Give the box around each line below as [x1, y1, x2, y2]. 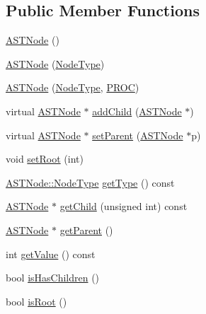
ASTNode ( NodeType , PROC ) [6, 80, 139, 95]
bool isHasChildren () [6, 270, 100, 285]
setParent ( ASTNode [92, 127, 183, 142]
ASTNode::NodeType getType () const [6, 175, 175, 190]
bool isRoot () [6, 293, 67, 308]
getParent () [59, 222, 113, 237]
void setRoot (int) [6, 151, 84, 166]
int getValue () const [6, 246, 96, 261]
